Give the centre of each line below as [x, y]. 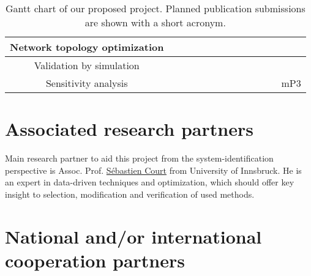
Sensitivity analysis [87, 83]
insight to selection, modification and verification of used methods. [130, 194]
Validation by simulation [87, 65]
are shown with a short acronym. [155, 22]
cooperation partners [95, 260]
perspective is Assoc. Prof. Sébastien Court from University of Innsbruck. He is [153, 170]
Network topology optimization [87, 47]
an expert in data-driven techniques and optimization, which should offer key [150, 182]
